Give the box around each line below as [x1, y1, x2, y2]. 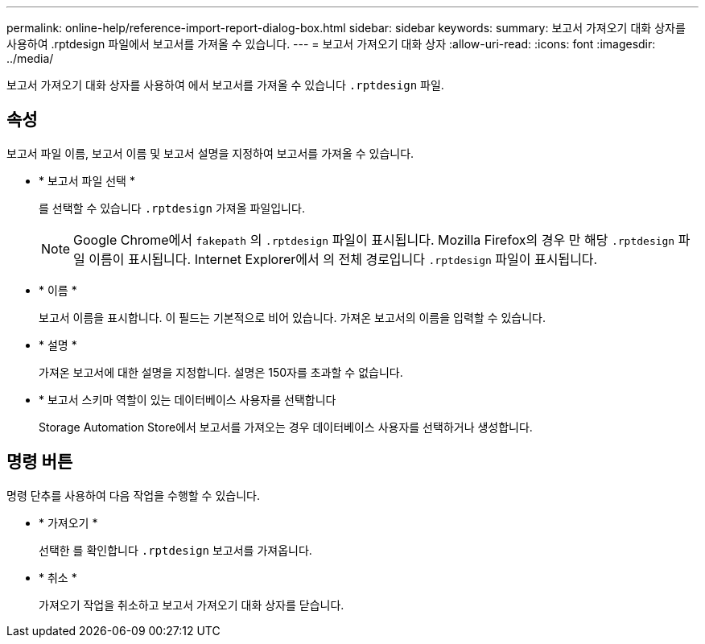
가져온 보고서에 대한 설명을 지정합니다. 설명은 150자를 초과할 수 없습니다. [39, 365, 403, 379]
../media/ [6, 52, 54, 65]
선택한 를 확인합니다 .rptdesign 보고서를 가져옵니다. [39, 543, 312, 557]
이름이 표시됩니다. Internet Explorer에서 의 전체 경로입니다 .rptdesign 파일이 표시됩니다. [89, 250, 598, 267]
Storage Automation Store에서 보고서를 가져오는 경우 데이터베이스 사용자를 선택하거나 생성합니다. [39, 419, 533, 434]
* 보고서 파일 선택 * [39, 173, 135, 188]
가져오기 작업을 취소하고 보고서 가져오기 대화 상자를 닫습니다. [39, 597, 344, 612]
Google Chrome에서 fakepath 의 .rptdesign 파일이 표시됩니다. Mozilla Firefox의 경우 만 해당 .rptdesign [73, 231, 675, 248]
